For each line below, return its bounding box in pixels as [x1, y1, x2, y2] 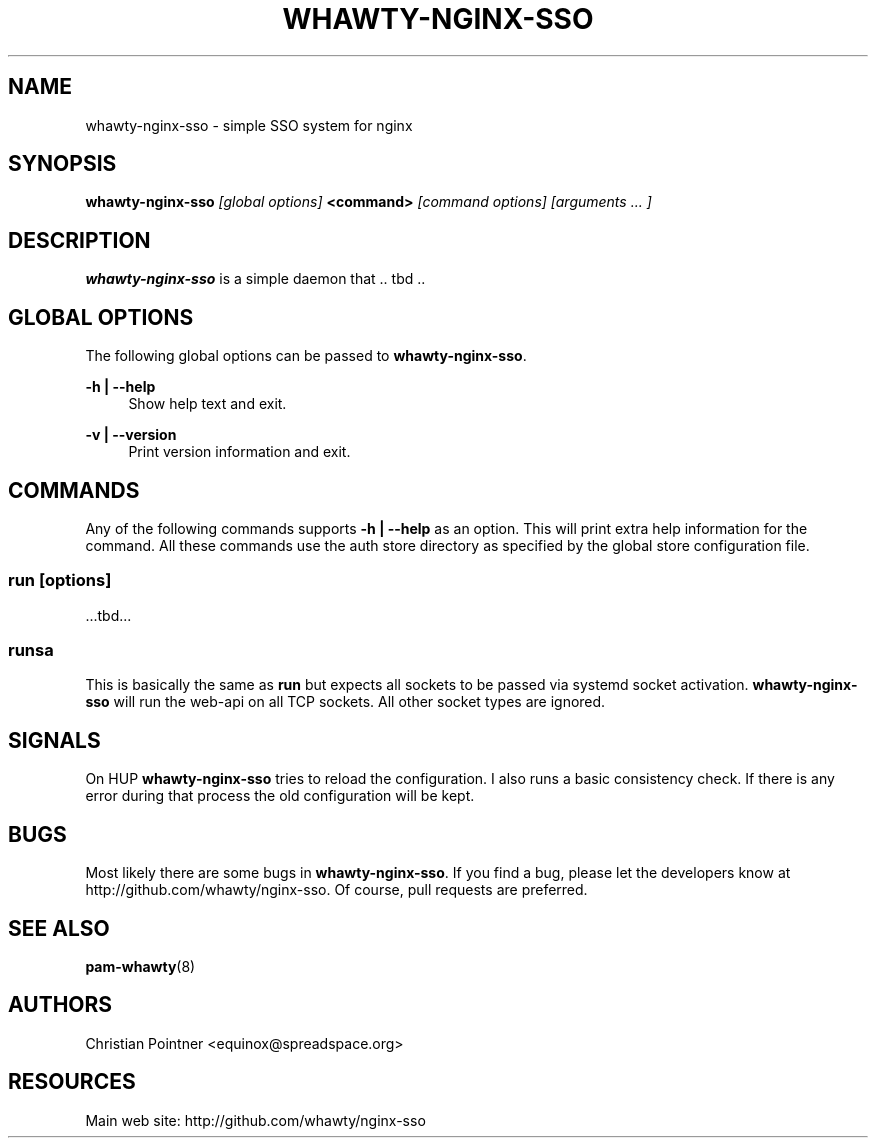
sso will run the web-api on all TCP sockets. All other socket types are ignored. [85, 693, 606, 711]
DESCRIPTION [8, 227, 151, 253]
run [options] [8, 570, 112, 591]
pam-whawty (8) [85, 958, 196, 975]
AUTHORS [8, 992, 113, 1018]
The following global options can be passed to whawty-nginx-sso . [85, 347, 527, 365]
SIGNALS [8, 727, 101, 753]
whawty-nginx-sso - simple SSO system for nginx [85, 116, 413, 134]
